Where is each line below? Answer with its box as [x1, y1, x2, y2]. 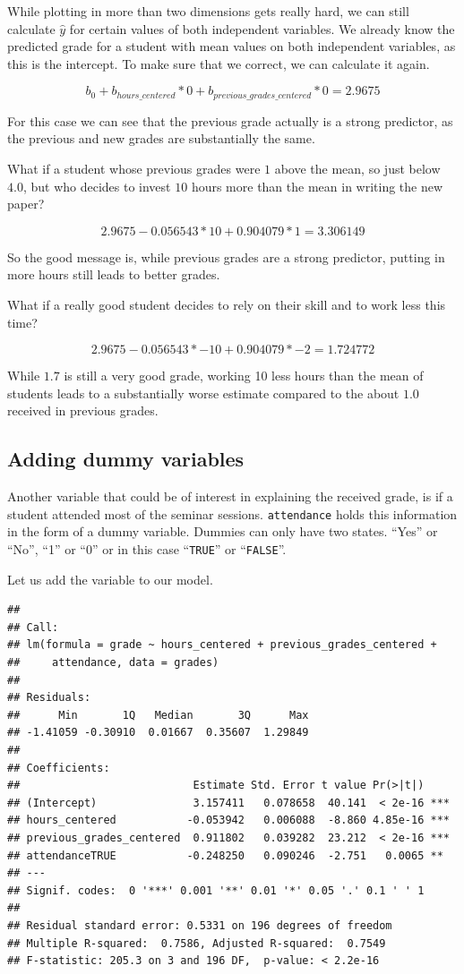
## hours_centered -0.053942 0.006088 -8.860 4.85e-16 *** [7, 814, 450, 827]
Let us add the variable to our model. [7, 569, 213, 588]
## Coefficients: [7, 761, 110, 774]
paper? [7, 194, 45, 213]
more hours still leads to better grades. [7, 265, 220, 284]
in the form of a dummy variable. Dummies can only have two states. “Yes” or [7, 522, 438, 541]
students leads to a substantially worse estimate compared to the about [7, 383, 400, 402]
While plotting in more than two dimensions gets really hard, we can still [7, 2, 409, 20]
